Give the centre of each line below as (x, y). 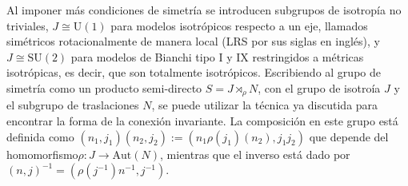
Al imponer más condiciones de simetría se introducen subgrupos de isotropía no (204, 10)
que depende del (349, 136)
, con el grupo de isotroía (319, 87)
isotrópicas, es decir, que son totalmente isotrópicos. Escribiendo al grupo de (194, 72)
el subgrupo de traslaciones (73, 105)
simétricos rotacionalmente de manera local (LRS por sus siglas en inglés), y (193, 41)
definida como (40, 136)
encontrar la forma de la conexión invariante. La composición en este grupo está (202, 121)
